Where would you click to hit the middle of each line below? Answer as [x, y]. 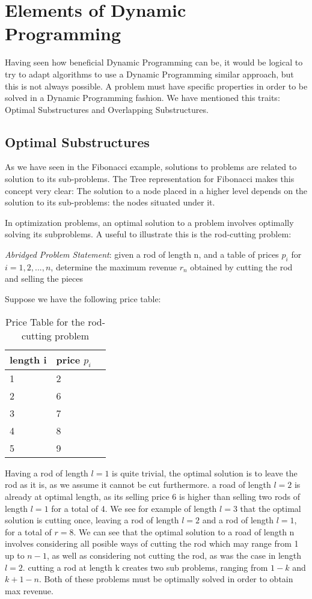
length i [28, 360]
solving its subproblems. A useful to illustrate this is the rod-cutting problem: [148, 234]
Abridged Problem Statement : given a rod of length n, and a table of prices [142, 254]
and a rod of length [238, 520]
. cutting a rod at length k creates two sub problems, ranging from [145, 567]
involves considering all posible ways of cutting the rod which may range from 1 [152, 543]
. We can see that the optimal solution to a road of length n [184, 531]
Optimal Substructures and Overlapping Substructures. [107, 109]
